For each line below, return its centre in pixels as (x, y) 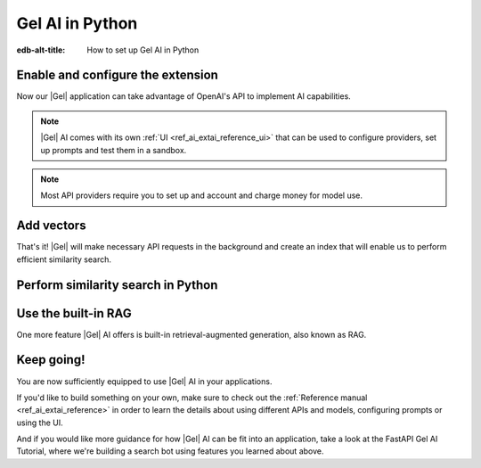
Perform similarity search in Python (117, 285)
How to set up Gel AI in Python (143, 50)
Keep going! (51, 360)
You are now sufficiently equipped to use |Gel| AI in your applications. (144, 381)
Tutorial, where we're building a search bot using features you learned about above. (170, 451)
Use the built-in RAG (74, 313)
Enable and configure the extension (117, 75)
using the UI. (40, 423)
